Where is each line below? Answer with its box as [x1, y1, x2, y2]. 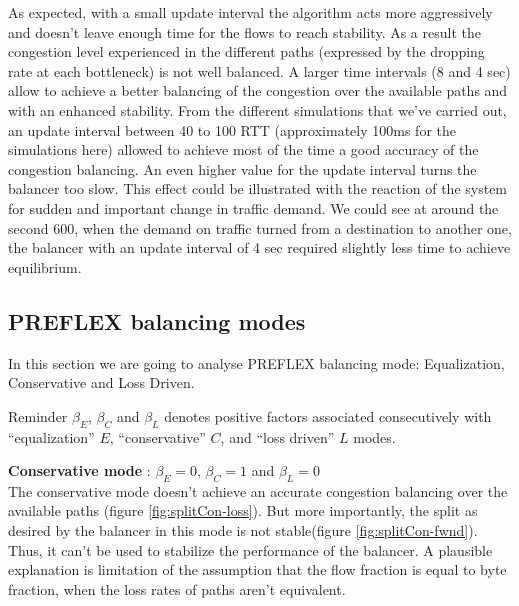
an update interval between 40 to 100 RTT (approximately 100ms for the [8, 119, 456, 140]
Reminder [8, 405, 68, 426]
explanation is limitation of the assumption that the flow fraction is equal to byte [8, 559, 507, 580]
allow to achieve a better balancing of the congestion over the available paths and [8, 80, 508, 101]
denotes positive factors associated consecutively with [164, 405, 492, 426]
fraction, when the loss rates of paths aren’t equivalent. [8, 578, 346, 599]
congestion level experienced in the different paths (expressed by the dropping [8, 41, 485, 62]
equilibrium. [8, 256, 82, 277]
